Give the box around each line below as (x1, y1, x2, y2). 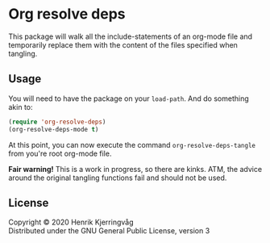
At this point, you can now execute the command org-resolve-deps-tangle (8, 140, 256, 149)
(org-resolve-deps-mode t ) (8, 125, 99, 133)
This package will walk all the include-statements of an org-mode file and (8, 31, 252, 41)
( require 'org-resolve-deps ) (8, 118, 106, 126)
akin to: (8, 102, 34, 111)
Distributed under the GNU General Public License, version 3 (8, 226, 210, 236)
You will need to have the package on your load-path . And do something (8, 94, 250, 103)
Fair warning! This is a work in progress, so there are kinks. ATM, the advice (8, 164, 263, 174)
